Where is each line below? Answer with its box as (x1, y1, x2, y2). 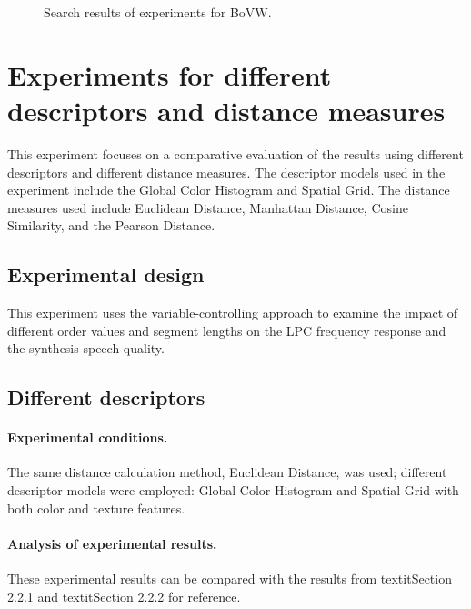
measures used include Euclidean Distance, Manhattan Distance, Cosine (7, 198, 408, 217)
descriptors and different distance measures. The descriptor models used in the (7, 162, 446, 181)
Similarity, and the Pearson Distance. (7, 216, 215, 235)
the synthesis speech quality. (7, 339, 165, 358)
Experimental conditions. (7, 428, 168, 447)
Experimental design (7, 260, 205, 289)
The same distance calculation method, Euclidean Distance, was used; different (7, 462, 447, 482)
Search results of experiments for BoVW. (44, 3, 272, 21)
